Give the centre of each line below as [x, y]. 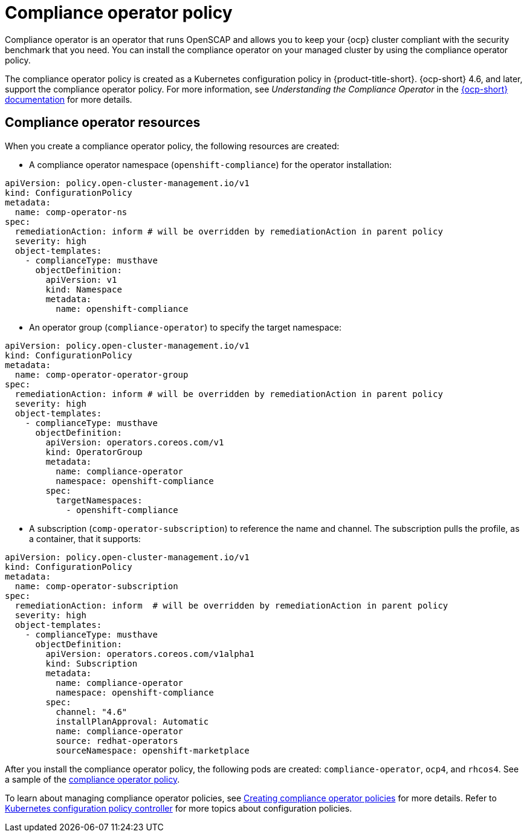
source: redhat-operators [117, 741]
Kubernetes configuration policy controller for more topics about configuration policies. [179, 808]
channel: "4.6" [92, 712]
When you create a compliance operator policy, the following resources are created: [172, 146]
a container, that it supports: [85, 538]
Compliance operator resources [103, 123]
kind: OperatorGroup [94, 452]
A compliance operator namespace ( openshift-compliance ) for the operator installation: [211, 164]
